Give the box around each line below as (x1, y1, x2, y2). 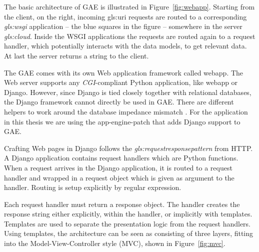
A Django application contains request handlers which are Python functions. (4, 152, 238, 163)
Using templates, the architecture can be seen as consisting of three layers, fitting (4, 228, 253, 238)
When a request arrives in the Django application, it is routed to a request (4, 162, 232, 172)
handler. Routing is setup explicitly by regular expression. (4, 182, 181, 192)
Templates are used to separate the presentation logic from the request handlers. (4, 218, 250, 228)
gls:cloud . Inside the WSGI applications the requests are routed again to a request (4, 30, 255, 41)
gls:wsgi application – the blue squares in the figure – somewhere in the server (4, 21, 242, 31)
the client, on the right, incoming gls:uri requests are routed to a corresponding (4, 11, 247, 21)
